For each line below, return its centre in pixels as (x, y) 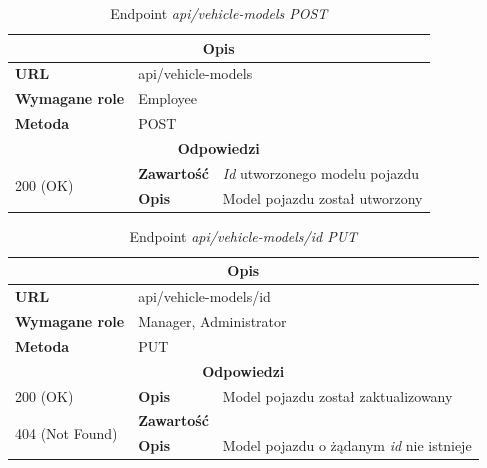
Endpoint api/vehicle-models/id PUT (243, 235)
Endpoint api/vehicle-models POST (219, 13)
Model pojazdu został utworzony (322, 197)
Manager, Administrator (212, 321)
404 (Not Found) (66, 432)
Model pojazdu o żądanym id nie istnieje (347, 445)
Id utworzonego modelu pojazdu (320, 172)
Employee (168, 98)
